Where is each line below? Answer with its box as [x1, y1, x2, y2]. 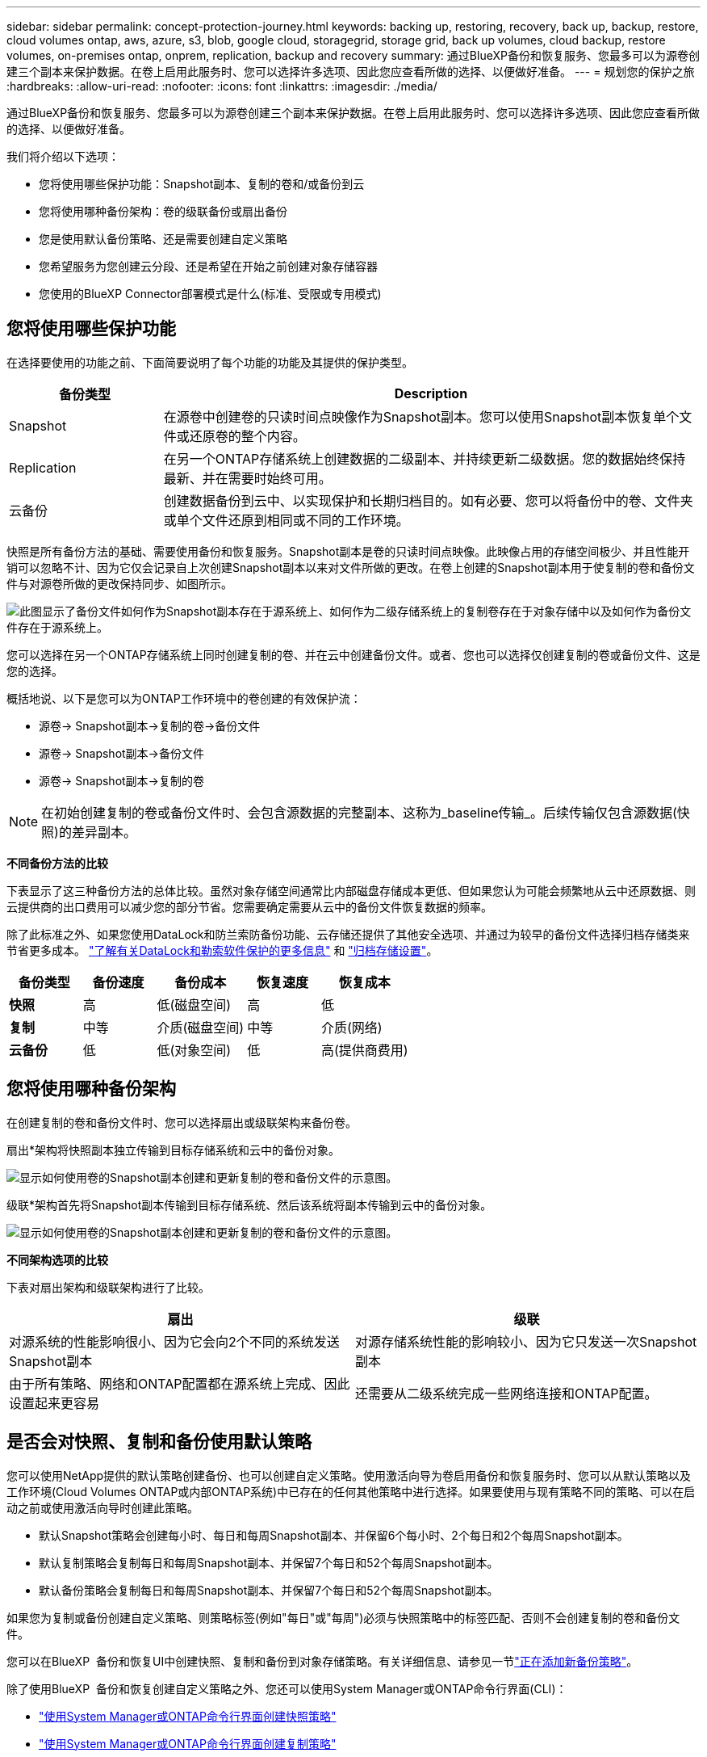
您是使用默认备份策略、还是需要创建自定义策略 [39, 232, 287, 246]
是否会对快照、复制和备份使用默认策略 [6, 1431, 312, 1452]
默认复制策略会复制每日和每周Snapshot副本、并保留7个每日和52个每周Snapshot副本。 [39, 1555, 499, 1570]
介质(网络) [320, 1019, 383, 1036]
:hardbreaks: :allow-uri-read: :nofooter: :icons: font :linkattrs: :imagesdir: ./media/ [6, 79, 437, 93]
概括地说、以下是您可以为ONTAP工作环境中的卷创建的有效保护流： [6, 691, 362, 705]
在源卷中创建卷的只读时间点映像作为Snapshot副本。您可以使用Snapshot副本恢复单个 [163, 408, 680, 425]
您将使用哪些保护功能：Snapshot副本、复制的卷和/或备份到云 [39, 177, 365, 191]
